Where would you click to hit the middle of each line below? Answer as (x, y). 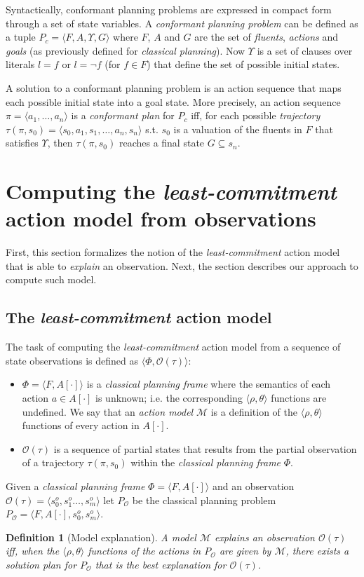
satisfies (22, 143)
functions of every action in (81, 425)
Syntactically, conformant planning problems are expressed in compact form (169, 9)
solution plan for (41, 564)
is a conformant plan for (123, 115)
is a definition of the (254, 411)
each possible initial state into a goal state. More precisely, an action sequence (173, 101)
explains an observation (264, 537)
